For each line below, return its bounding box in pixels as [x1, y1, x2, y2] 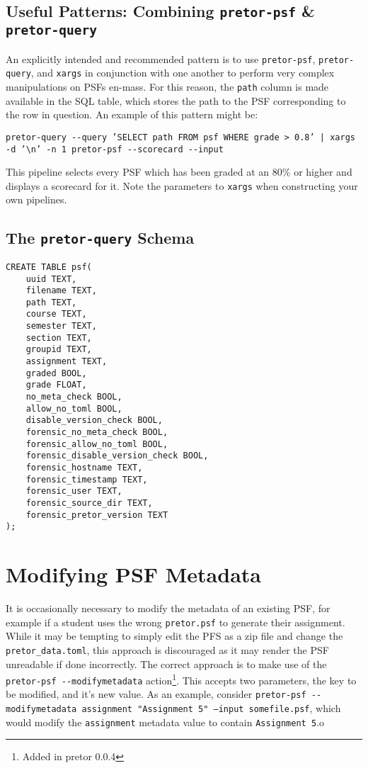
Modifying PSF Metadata [6, 560, 261, 589]
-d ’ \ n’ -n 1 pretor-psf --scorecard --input [6, 144, 224, 154]
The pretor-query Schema [6, 227, 195, 249]
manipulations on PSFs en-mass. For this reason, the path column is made [6, 79, 329, 94]
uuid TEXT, [25, 273, 77, 284]
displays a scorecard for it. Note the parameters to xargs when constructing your [6, 178, 358, 193]
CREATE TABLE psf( [6, 261, 92, 272]
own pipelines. [6, 192, 67, 207]
